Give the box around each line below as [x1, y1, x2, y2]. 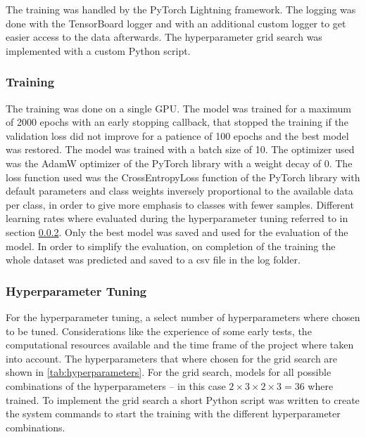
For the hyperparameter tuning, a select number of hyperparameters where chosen [6, 309, 360, 324]
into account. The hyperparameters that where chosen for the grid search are [6, 351, 338, 365]
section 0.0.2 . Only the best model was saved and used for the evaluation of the [6, 224, 348, 239]
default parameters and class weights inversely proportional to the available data [6, 183, 353, 198]
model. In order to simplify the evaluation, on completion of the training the [6, 238, 336, 253]
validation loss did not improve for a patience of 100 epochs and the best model [6, 128, 349, 143]
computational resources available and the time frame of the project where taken [6, 337, 354, 352]
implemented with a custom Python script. [6, 43, 191, 58]
